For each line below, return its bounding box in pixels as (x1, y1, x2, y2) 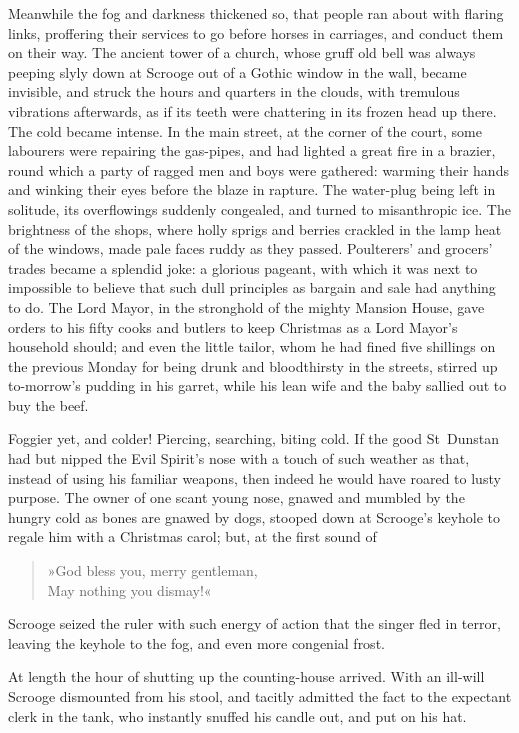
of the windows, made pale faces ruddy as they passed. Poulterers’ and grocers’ (8, 238, 493, 259)
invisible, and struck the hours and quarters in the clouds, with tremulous (8, 81, 460, 102)
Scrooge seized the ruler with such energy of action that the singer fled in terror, (8, 613, 501, 634)
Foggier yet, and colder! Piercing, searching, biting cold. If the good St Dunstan (8, 428, 499, 449)
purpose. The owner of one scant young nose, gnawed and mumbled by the (8, 487, 465, 508)
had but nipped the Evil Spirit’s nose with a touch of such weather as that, (8, 448, 470, 469)
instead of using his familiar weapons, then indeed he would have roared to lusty (8, 467, 501, 488)
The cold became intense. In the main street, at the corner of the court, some (8, 120, 482, 141)
